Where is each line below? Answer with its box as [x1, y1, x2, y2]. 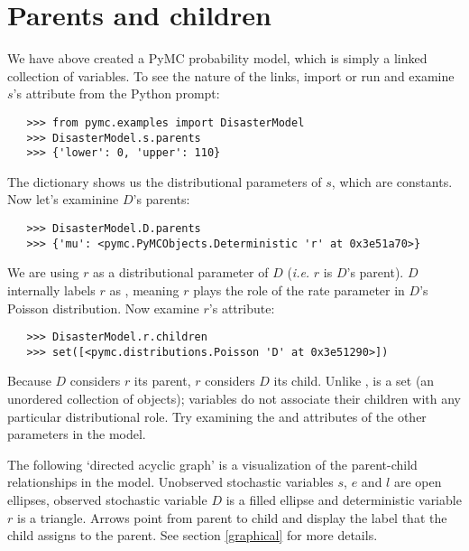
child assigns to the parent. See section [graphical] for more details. [7, 526, 378, 545]
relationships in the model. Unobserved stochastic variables [7, 472, 334, 491]
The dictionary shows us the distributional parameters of [7, 172, 322, 191]
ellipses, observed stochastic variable [7, 490, 207, 509]
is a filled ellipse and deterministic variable [225, 490, 462, 509]
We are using [7, 263, 79, 282]
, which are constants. [331, 172, 453, 191]
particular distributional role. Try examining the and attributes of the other [7, 406, 427, 425]
